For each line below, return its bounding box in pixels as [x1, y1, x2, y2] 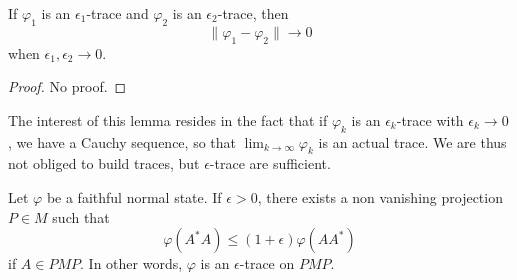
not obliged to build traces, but [8, 153, 200, 174]
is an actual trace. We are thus [318, 131, 507, 152]
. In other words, [80, 253, 183, 274]
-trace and [86, 3, 149, 23]
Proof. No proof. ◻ [8, 76, 127, 97]
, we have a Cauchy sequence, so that [8, 131, 236, 152]
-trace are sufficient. [209, 153, 331, 174]
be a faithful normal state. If [46, 186, 222, 207]
